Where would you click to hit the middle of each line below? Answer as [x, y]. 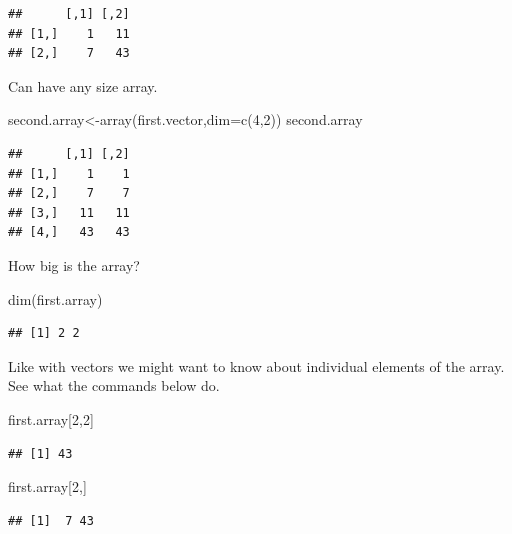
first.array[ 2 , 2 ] [51, 418]
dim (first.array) [55, 298]
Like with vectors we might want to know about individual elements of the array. [256, 365]
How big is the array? [74, 264]
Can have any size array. [83, 85]
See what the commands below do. [114, 385]
